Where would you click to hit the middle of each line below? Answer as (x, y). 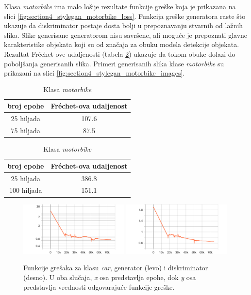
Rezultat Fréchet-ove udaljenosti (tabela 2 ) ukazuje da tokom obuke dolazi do (120, 54)
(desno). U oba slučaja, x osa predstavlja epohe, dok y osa (110, 277)
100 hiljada (26, 190)
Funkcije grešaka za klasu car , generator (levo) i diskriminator (116, 268)
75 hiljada (25, 131)
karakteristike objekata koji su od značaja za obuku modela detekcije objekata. (122, 44)
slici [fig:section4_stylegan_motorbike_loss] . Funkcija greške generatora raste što (125, 16)
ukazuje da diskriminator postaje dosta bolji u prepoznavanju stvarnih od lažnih (124, 25)
